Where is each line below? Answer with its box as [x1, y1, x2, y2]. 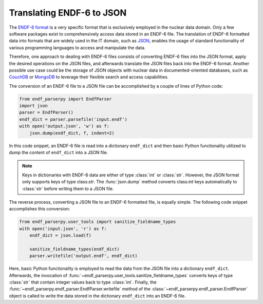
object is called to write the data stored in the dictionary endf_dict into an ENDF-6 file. [9, 293, 186, 299]
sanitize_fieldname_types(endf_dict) [29, 246, 120, 252]
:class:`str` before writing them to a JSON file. [22, 186, 114, 191]
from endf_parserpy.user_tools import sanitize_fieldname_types [19, 219, 176, 225]
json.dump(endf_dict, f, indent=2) [29, 130, 114, 136]
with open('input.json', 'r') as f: [19, 226, 107, 231]
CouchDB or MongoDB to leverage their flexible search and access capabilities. [9, 74, 169, 80]
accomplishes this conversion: [9, 206, 70, 212]
